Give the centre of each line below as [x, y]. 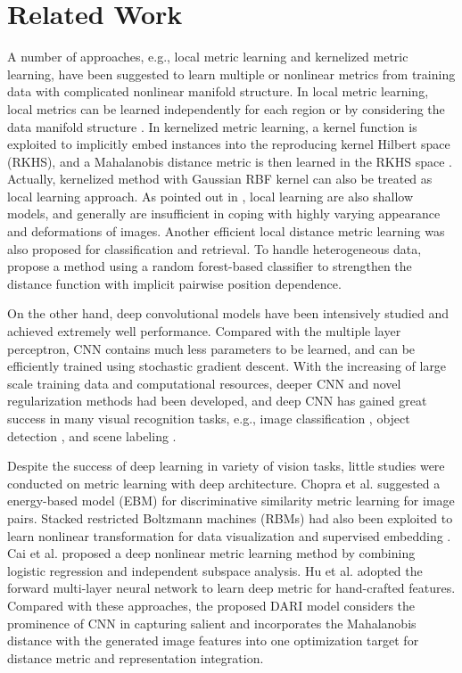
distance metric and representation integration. [136, 657]
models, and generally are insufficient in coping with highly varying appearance [224, 213]
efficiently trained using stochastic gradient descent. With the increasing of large [227, 366]
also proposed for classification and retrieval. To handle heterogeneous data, [214, 248]
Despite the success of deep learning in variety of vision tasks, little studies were [226, 466]
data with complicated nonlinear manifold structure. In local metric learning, [218, 91]
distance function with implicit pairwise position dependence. [174, 283]
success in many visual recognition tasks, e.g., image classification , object [209, 418]
